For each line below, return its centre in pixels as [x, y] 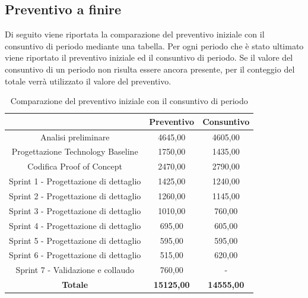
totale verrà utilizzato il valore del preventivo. [88, 81]
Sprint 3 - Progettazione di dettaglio [75, 210]
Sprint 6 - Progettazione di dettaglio [75, 255]
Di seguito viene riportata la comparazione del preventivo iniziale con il [135, 34]
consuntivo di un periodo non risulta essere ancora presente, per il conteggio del [150, 69]
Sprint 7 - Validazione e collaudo [75, 270]
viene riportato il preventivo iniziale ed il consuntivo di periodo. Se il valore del [149, 57]
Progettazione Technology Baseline [75, 151]
